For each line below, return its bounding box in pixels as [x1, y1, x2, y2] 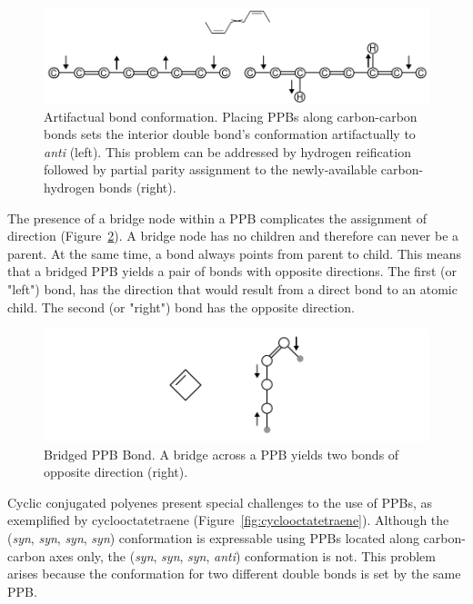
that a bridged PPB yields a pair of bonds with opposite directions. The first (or [7, 262, 457, 281]
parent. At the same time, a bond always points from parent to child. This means [7, 243, 462, 262]
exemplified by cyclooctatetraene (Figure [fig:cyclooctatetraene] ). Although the [7, 510, 449, 530]
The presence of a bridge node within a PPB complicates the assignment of [7, 208, 427, 227]
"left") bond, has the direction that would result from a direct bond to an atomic [7, 279, 458, 298]
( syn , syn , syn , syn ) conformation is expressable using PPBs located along [7, 528, 419, 547]
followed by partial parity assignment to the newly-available [44, 160, 377, 179]
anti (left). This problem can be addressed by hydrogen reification [44, 142, 411, 161]
